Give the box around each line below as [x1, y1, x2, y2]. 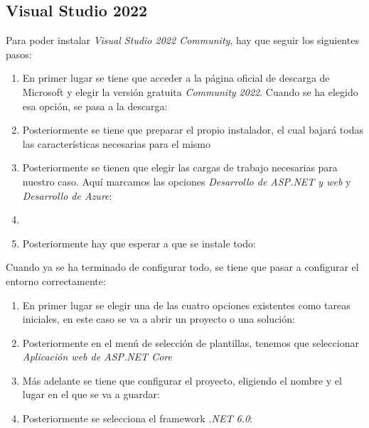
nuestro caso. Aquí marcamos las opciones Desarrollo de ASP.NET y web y [22, 173, 351, 188]
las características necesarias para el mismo [22, 136, 211, 151]
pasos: [6, 46, 32, 61]
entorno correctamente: [6, 273, 106, 288]
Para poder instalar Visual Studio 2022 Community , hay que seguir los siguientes [6, 33, 359, 48]
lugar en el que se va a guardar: [22, 387, 160, 402]
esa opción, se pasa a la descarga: [22, 98, 168, 113]
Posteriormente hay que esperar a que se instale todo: [22, 235, 256, 250]
